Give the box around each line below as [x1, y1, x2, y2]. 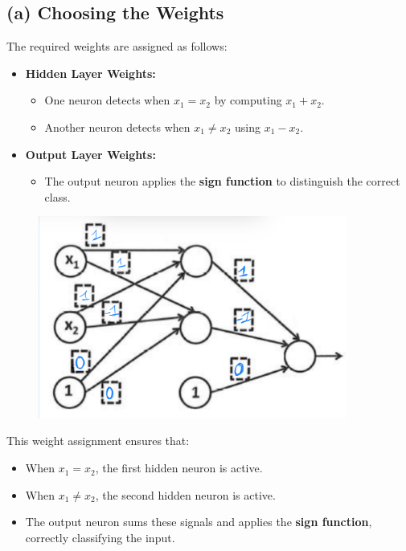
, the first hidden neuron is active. [95, 459, 263, 476]
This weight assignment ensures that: [6, 432, 190, 449]
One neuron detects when [44, 92, 170, 108]
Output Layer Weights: [25, 145, 156, 162]
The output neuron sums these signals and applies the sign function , [25, 513, 372, 530]
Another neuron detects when [44, 118, 191, 135]
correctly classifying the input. [25, 529, 175, 545]
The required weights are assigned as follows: [6, 38, 228, 55]
